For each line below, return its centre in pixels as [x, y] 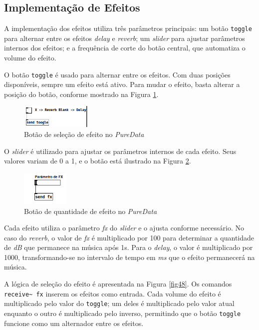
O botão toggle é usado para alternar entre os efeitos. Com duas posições [117, 74]
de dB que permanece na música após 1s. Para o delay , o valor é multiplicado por [129, 247]
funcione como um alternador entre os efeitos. [74, 323]
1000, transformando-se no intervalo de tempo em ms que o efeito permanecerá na [129, 257]
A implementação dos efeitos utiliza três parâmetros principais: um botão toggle [128, 28]
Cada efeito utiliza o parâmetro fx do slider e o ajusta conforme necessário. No [124, 228]
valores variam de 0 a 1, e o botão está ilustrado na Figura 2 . [98, 161]
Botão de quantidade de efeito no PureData [91, 211]
